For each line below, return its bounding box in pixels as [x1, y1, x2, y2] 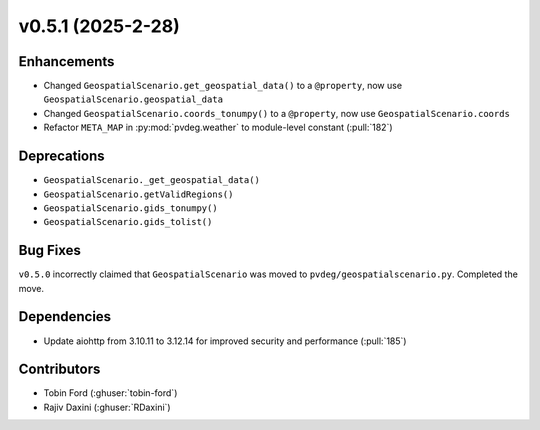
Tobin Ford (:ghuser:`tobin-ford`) [43, 387, 178, 399]
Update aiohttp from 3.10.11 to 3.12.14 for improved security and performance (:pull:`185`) [43, 335, 407, 347]
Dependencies [18, 308, 112, 325]
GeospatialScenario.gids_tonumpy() [43, 202, 219, 214]
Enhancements [18, 53, 115, 70]
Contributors [18, 361, 101, 378]
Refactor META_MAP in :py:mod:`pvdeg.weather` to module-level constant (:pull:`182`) [43, 121, 394, 134]
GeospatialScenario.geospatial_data [43, 94, 224, 105]
